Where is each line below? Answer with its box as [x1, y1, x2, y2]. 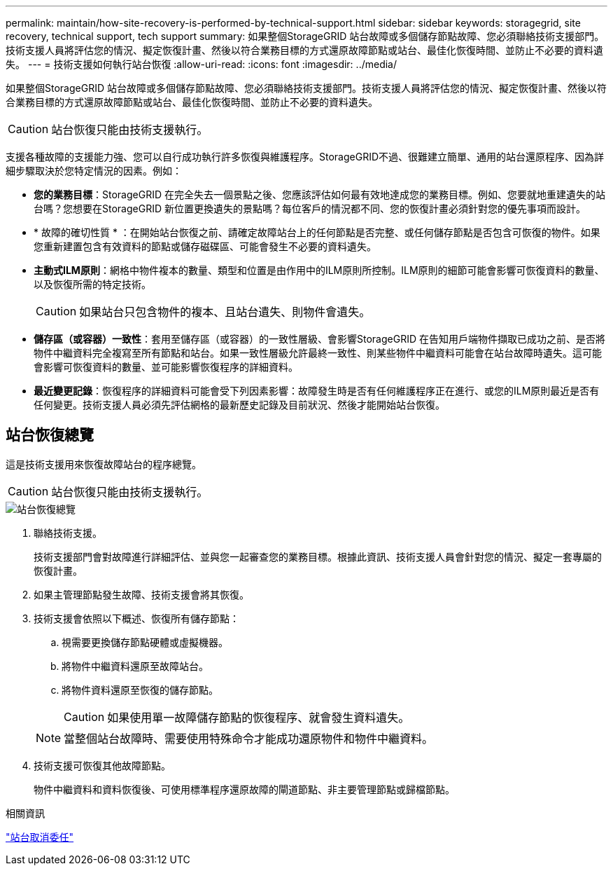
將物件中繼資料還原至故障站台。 [62, 659, 209, 672]
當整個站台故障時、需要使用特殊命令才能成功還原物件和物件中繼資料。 [64, 731, 434, 746]
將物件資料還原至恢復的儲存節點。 [62, 683, 218, 696]
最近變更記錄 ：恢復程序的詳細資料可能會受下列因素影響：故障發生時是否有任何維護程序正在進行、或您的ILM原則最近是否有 [34, 385, 600, 397]
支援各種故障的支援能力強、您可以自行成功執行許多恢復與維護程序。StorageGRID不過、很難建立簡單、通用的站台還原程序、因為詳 [6, 151, 605, 163]
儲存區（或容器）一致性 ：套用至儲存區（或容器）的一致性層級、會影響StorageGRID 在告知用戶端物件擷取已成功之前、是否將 [34, 333, 605, 345]
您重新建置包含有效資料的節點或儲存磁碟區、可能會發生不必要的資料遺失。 [34, 240, 376, 252]
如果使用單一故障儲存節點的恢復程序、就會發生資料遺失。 [107, 710, 410, 725]
